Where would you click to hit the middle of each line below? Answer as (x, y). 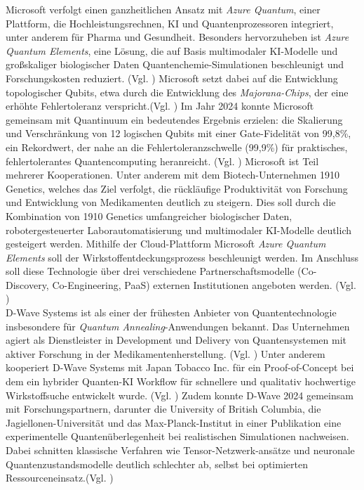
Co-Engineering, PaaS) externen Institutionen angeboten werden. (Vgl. (204, 284)
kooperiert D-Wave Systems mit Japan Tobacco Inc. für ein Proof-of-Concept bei (180, 367)
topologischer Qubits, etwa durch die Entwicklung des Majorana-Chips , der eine (177, 92)
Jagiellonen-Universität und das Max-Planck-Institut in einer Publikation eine (174, 422)
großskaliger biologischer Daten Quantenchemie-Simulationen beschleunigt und (175, 64)
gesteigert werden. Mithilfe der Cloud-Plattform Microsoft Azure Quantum (166, 244)
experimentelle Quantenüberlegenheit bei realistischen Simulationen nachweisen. (177, 436)
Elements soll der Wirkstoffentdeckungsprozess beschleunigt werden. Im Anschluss (182, 257)
